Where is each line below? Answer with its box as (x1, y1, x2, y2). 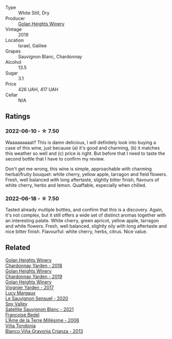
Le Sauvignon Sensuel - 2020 (5, 295, 68, 301)
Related (5, 243, 31, 252)
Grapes (5, 48, 21, 54)
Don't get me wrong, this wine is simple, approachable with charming (5, 166, 152, 172)
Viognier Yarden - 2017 (5, 284, 54, 290)
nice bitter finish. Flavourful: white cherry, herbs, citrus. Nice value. (5, 228, 148, 235)
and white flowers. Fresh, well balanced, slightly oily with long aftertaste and (5, 223, 167, 229)
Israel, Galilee (18, 43, 47, 48)
